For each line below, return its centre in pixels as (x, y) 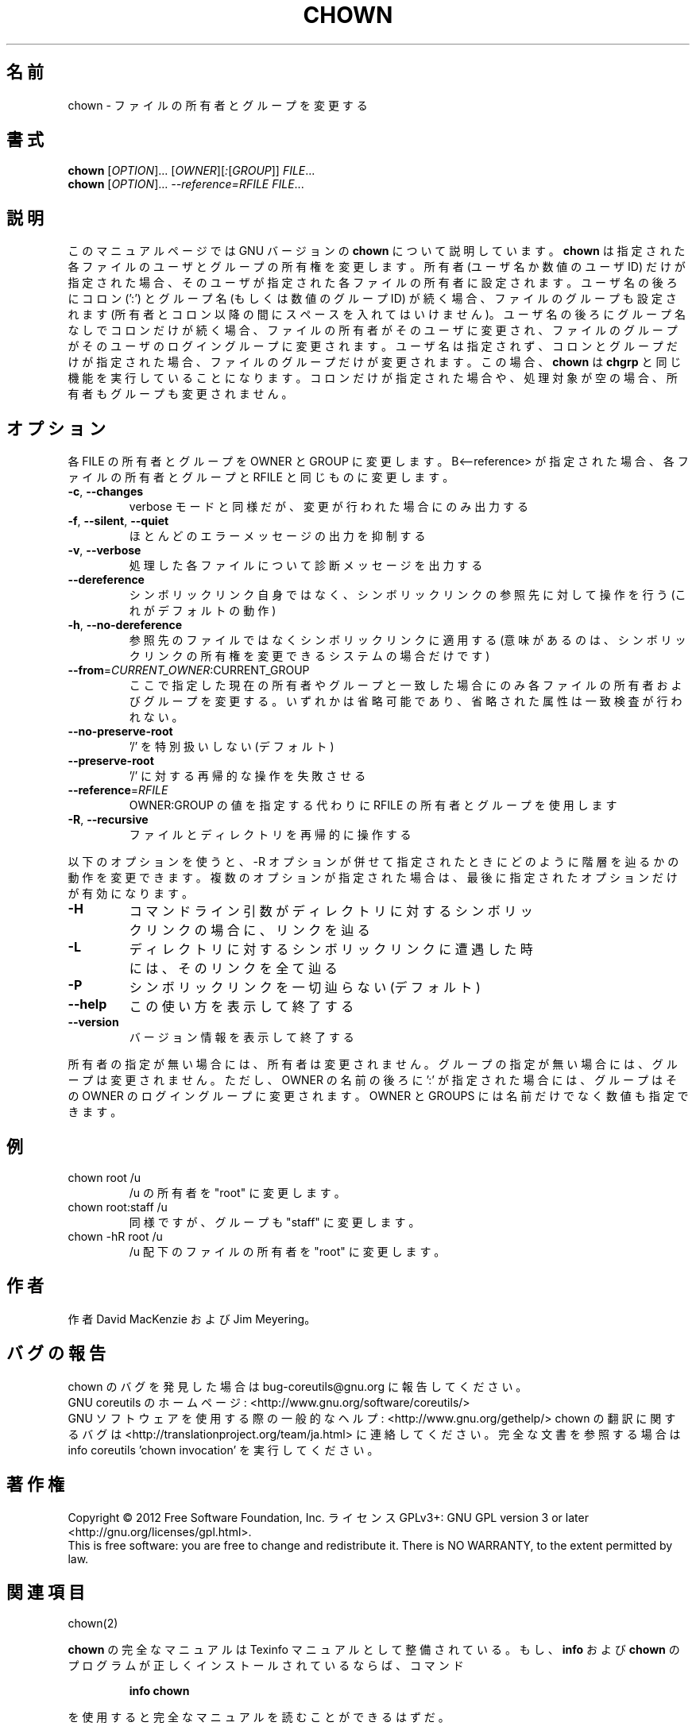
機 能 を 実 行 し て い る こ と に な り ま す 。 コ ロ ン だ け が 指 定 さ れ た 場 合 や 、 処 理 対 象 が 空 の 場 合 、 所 (373, 378)
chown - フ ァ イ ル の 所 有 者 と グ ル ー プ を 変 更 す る (218, 105)
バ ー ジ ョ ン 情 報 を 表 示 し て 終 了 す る (242, 1037)
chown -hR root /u (115, 1236)
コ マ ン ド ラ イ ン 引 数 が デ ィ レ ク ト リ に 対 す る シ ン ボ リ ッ (331, 911)
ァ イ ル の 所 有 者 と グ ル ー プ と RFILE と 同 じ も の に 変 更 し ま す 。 (261, 477)
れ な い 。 (156, 717)
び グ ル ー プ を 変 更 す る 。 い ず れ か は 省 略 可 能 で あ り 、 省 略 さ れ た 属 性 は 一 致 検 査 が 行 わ (406, 701)
